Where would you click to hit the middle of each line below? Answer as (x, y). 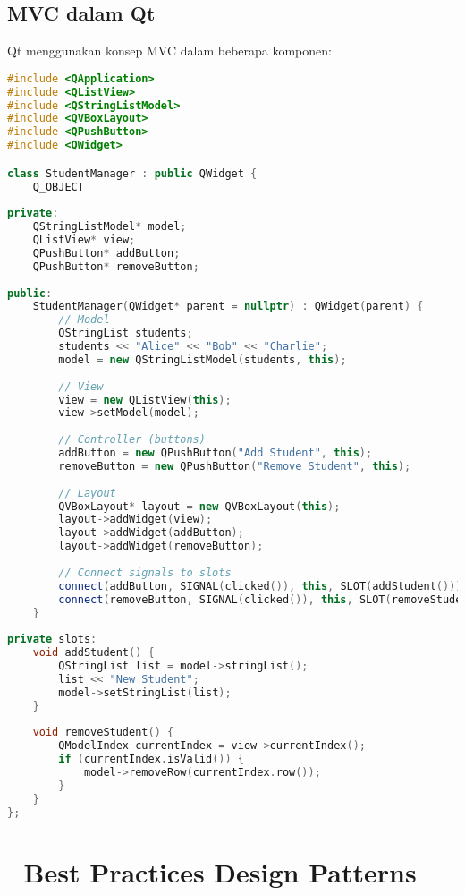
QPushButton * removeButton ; (116, 266)
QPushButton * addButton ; (106, 253)
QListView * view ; (84, 240)
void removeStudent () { (103, 733)
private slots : (52, 639)
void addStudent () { (93, 653)
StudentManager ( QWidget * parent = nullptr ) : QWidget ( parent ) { (228, 307)
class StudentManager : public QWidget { (132, 173)
